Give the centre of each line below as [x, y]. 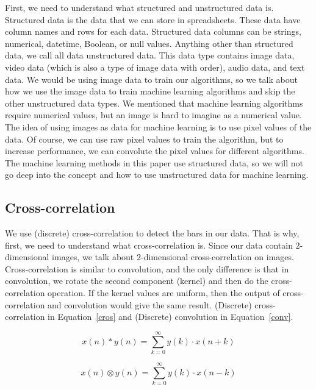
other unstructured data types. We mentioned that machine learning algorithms [154, 103]
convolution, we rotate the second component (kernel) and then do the [137, 281]
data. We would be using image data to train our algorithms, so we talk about [151, 79]
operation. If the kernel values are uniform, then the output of [164, 293]
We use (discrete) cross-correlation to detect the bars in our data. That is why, [152, 233]
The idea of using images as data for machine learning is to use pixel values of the [158, 126]
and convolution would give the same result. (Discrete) [150, 304]
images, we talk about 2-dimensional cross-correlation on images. [173, 257]
